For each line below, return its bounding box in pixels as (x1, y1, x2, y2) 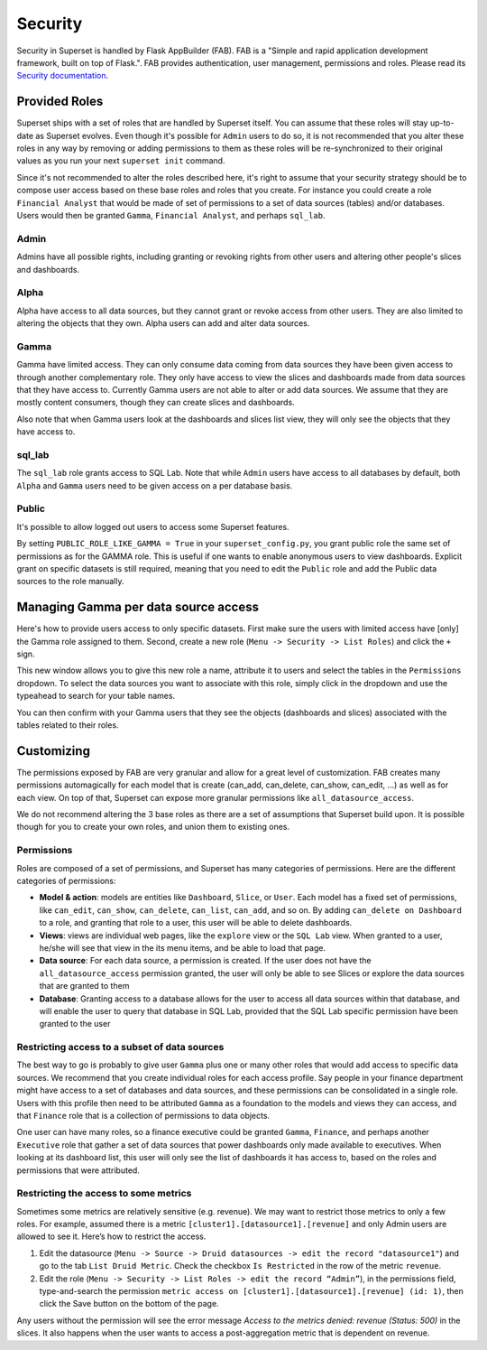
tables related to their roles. (16, 720, 119, 731)
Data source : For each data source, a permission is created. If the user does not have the (39, 955, 372, 966)
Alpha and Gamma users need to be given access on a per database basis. (16, 479, 293, 491)
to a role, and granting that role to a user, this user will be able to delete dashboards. (39, 917, 353, 928)
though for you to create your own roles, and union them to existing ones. (16, 822, 290, 833)
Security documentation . (16, 70, 109, 81)
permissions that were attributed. (16, 1165, 140, 1176)
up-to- (429, 117, 455, 128)
